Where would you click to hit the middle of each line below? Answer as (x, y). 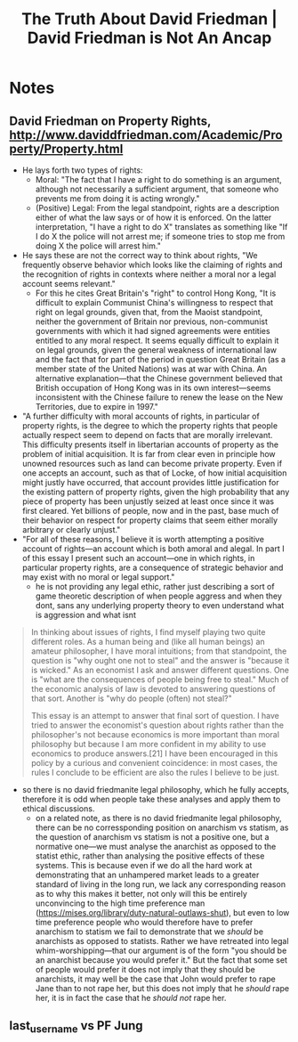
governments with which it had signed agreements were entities (153, 331)
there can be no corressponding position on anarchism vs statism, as (162, 827)
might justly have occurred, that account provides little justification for (150, 482)
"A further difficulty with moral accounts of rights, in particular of (141, 416)
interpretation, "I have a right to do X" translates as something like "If (161, 227)
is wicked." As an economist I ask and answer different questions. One (160, 670)
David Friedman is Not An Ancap (149, 38)
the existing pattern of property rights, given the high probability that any (156, 492)
